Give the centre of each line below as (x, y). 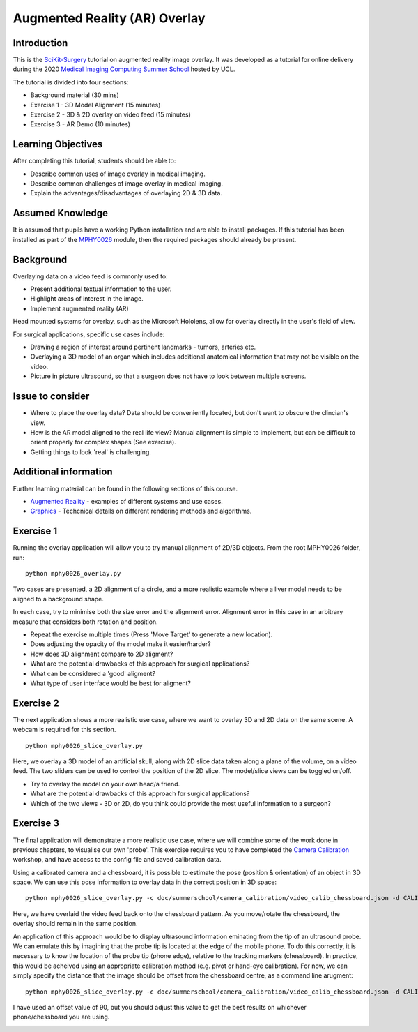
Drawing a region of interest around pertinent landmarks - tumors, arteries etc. (143, 347)
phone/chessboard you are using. (61, 1017)
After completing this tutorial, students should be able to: (94, 161)
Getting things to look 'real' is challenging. (91, 452)
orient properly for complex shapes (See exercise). (103, 442)
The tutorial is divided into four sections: (71, 82)
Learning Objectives (58, 144)
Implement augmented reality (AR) (79, 308)
